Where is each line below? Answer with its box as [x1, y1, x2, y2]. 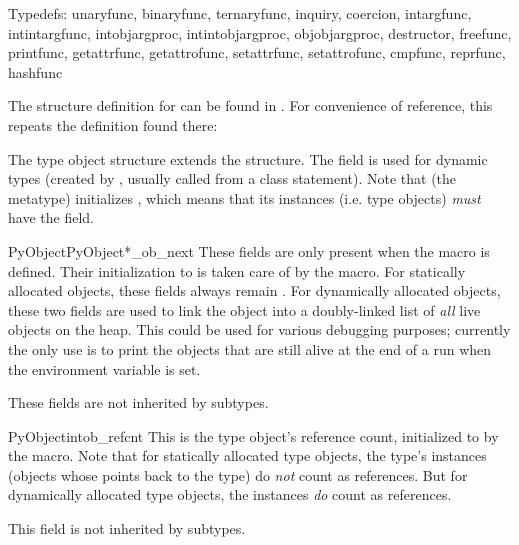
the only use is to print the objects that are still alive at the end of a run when [8, 338, 492, 359]
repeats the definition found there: [8, 114, 218, 135]
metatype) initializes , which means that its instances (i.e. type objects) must [8, 187, 481, 208]
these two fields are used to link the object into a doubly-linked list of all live [8, 299, 481, 320]
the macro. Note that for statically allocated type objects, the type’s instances [8, 445, 487, 466]
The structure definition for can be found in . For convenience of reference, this [8, 95, 493, 116]
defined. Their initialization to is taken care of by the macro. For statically [8, 260, 466, 281]
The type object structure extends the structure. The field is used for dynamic [8, 148, 488, 169]
